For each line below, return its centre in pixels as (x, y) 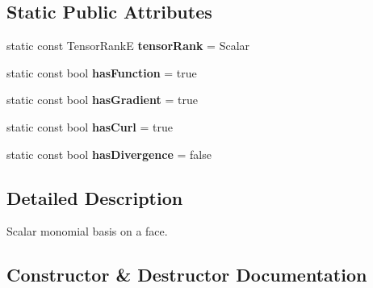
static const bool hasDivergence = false (109, 154)
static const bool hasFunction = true (102, 72)
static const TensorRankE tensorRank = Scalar (128, 46)
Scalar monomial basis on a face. (87, 231)
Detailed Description (95, 197)
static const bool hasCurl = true (90, 126)
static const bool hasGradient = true (102, 100)
